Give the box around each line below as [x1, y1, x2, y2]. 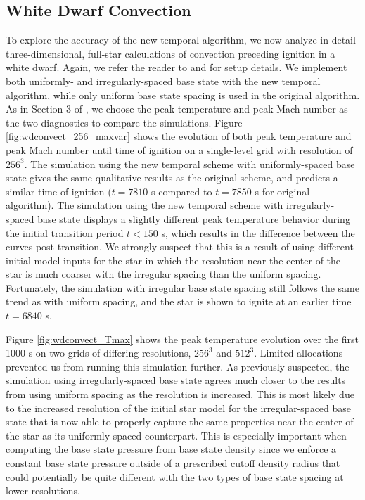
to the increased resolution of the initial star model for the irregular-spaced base [6, 400, 352, 415]
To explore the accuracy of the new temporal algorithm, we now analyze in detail [6, 32, 356, 47]
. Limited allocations [254, 345, 343, 360]
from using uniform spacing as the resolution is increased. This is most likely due [6, 387, 354, 402]
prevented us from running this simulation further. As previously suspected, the [6, 359, 350, 373]
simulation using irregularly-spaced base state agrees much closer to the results [6, 373, 346, 387]
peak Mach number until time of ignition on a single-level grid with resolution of [6, 142, 353, 157]
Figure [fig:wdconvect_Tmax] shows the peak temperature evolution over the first [6, 331, 359, 346]
